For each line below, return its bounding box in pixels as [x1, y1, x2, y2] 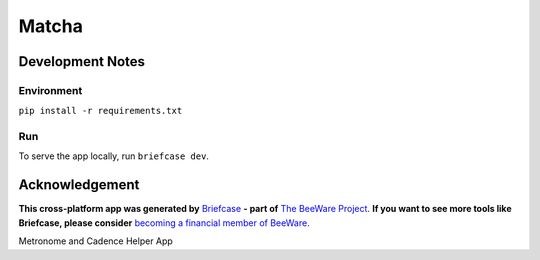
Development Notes [18, 53, 145, 70]
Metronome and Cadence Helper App [18, 235, 174, 247]
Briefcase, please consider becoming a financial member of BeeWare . [18, 216, 310, 229]
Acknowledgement [18, 176, 140, 194]
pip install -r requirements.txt [18, 105, 183, 117]
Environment [18, 83, 83, 97]
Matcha [18, 15, 84, 37]
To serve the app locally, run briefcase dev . [18, 150, 210, 162]
